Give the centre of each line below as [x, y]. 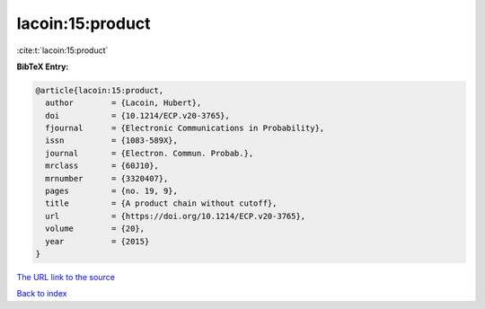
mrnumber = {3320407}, [107, 178]
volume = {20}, [95, 229]
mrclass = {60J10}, [102, 166]
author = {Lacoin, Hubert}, [123, 103]
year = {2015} [97, 241]
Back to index [42, 294]
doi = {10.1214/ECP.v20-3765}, [138, 115]
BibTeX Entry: [43, 66]
